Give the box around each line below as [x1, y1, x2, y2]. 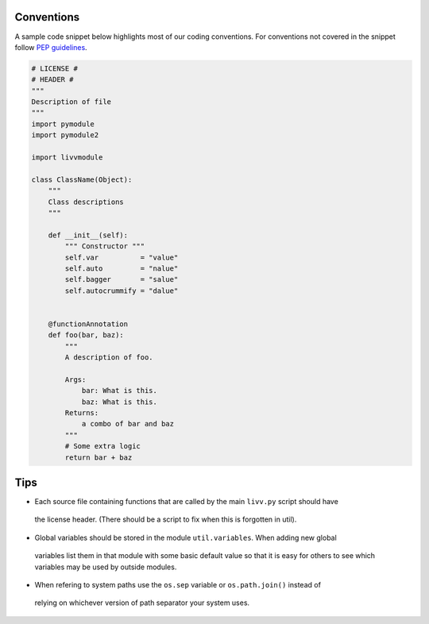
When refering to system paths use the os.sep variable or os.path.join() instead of [34, 580, 322, 590]
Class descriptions [48, 197, 125, 206]
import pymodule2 [31, 131, 99, 140]
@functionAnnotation [48, 319, 129, 329]
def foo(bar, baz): [48, 330, 125, 340]
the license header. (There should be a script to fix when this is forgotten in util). [34, 514, 297, 524]
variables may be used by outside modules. [34, 562, 177, 572]
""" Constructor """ [64, 242, 145, 251]
